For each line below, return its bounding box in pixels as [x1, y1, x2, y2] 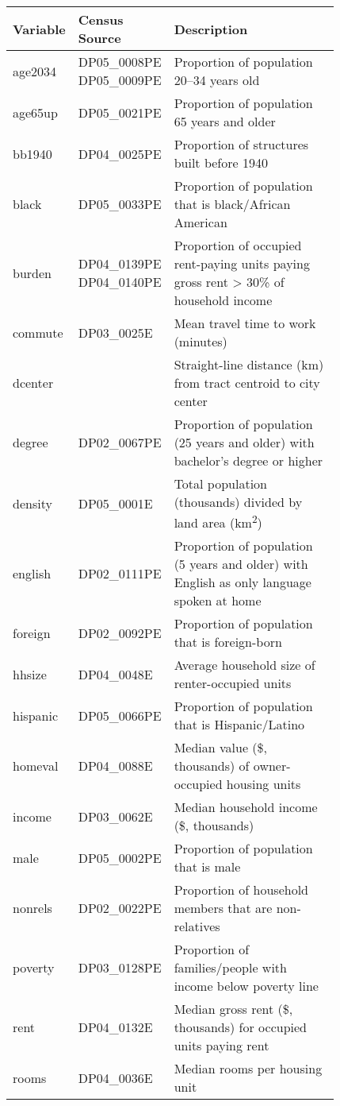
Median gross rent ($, [174, 1000, 293, 1019]
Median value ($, [174, 738, 267, 757]
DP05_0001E [78, 493, 153, 512]
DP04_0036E [78, 1068, 153, 1087]
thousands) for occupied [174, 1018, 308, 1037]
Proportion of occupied [174, 236, 302, 254]
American [174, 213, 227, 231]
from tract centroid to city [174, 373, 320, 392]
